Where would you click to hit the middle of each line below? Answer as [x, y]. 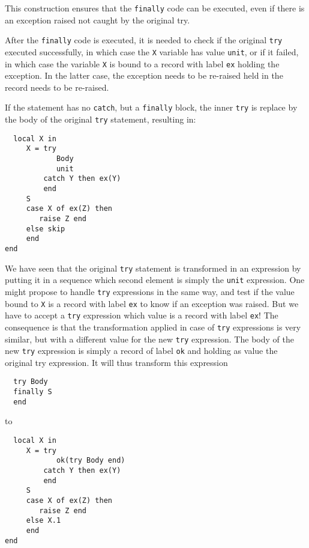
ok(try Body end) [91, 461]
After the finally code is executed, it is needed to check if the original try [144, 40]
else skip [46, 229]
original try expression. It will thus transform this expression [116, 362]
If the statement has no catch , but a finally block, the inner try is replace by [151, 107]
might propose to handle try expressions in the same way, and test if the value [150, 291]
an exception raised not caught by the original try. [97, 20]
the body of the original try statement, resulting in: [100, 119]
